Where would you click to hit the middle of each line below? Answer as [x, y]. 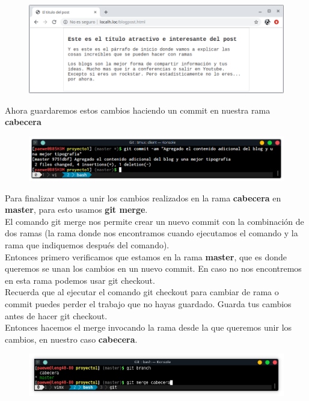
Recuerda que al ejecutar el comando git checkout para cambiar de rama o [142, 292]
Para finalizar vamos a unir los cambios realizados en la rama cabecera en [143, 197]
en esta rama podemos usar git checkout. [80, 280]
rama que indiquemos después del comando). [87, 244]
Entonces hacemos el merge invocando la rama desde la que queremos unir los [148, 327]
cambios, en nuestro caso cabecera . [71, 339]
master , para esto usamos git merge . [76, 210]
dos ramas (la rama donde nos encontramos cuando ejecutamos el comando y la [151, 233]
